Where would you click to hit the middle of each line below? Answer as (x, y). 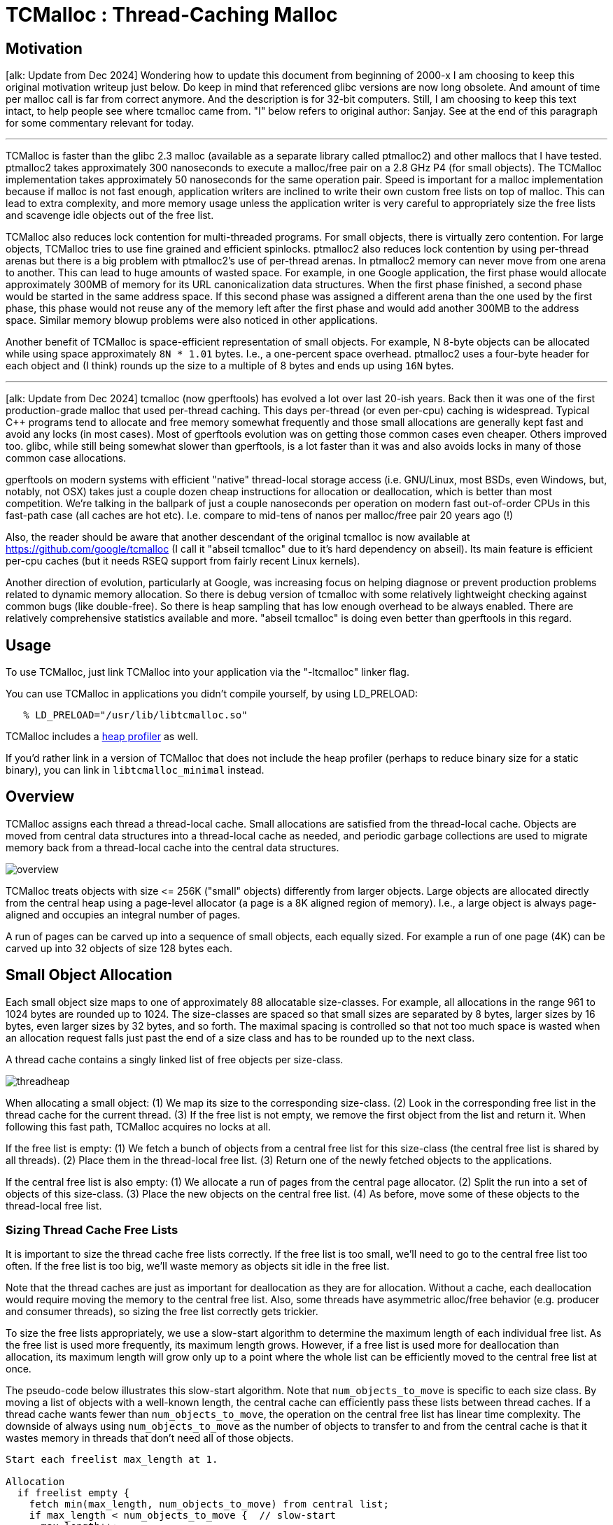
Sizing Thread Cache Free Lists (92, 1230)
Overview (40, 797)
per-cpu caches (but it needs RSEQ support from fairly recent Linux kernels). (183, 561)
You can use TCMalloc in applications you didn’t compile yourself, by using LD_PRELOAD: (212, 694)
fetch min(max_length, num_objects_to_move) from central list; (209, 1504)
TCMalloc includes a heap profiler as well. (102, 737)
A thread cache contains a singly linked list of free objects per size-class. (175, 1059)
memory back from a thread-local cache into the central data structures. (172, 847)
